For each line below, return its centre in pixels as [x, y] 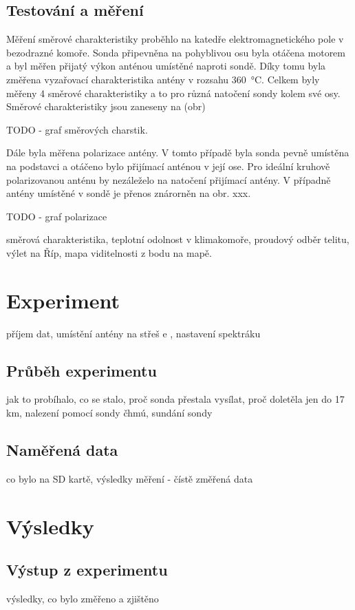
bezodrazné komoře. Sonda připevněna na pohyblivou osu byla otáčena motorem [176, 52]
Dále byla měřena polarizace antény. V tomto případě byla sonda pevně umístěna [178, 152]
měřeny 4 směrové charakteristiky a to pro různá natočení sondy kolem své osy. [173, 93]
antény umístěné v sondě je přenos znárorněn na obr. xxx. [129, 193]
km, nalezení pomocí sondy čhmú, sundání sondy [109, 413]
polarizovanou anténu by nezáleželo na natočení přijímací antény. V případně [169, 179]
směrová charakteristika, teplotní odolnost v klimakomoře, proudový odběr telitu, [178, 239]
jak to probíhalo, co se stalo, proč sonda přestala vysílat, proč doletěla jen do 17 [175, 399]
